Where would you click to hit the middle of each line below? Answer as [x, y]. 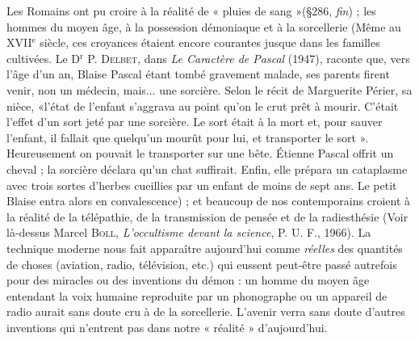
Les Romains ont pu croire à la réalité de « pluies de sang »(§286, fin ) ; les [191, 11]
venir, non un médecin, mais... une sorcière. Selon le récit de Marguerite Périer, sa [209, 89]
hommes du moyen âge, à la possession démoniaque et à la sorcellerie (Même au [204, 26]
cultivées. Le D [44, 58]
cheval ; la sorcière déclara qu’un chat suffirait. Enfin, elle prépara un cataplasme [207, 168]
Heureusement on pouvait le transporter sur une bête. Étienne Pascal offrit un [200, 153]
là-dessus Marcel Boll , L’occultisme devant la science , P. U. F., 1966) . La [189, 232]
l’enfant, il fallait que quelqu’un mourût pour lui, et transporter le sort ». [188, 137]
